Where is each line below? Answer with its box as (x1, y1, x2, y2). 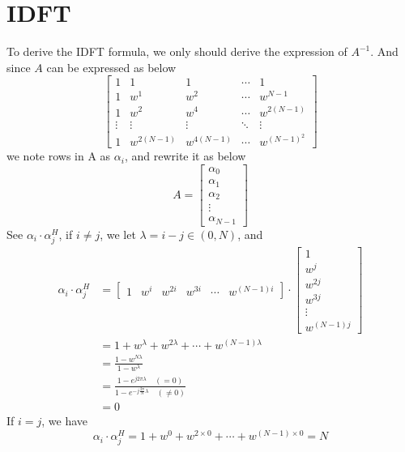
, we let (100, 225, 136, 242)
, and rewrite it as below (124, 147, 246, 164)
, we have (41, 412, 88, 429)
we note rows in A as (6, 147, 111, 164)
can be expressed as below (46, 58, 177, 75)
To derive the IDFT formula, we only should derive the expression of (6, 43, 347, 60)
